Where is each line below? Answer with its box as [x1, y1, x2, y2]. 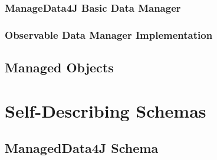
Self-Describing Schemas [5, 98, 206, 122]
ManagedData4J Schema [5, 139, 159, 157]
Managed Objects [5, 58, 114, 76]
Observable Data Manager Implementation [5, 27, 213, 42]
